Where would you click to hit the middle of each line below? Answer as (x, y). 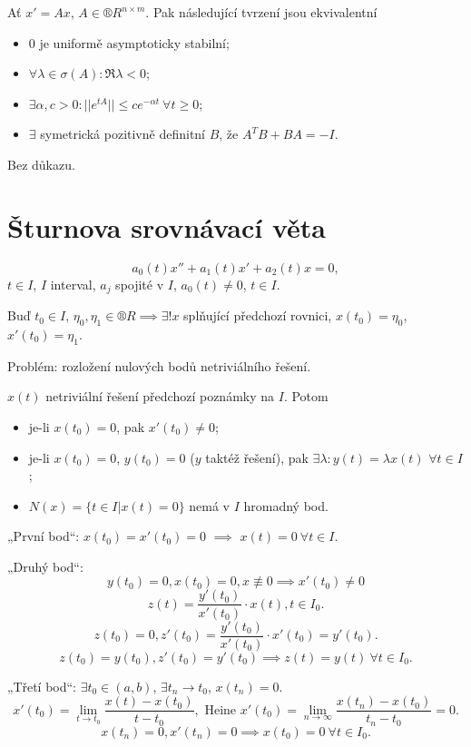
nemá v (210, 505)
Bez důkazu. (41, 164)
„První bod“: (44, 536)
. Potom (306, 396)
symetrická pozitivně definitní (123, 134)
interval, (73, 284)
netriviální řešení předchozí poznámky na (160, 396)
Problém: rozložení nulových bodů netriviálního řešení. (159, 365)
